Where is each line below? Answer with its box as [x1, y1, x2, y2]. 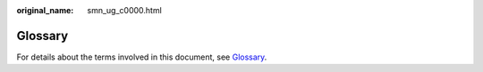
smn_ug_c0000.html [87, 5, 163, 15]
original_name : [16, 5, 74, 15]
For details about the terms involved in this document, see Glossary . [16, 52, 267, 62]
